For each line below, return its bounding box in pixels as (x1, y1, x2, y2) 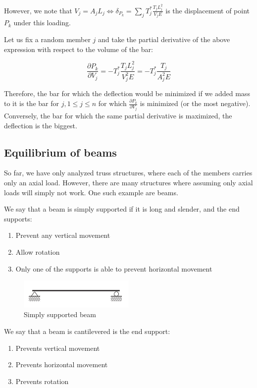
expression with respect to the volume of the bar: (4, 44, 153, 54)
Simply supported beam (24, 309, 96, 320)
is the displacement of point (165, 5, 250, 15)
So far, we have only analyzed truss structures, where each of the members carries (4, 167, 253, 178)
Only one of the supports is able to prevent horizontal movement (15, 263, 212, 274)
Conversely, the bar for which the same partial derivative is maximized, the (4, 111, 232, 121)
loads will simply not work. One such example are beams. (4, 187, 178, 197)
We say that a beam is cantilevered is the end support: (4, 326, 170, 336)
